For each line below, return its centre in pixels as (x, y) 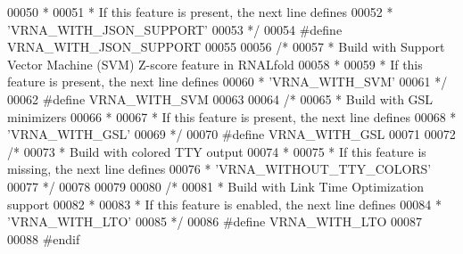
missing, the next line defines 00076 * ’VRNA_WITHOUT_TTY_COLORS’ (219, 169)
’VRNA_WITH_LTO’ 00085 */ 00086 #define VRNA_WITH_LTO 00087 (215, 221)
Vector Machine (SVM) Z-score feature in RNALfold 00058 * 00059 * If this (215, 64)
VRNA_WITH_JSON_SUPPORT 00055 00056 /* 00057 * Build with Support (226, 47)
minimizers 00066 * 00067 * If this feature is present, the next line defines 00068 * (232, 116)
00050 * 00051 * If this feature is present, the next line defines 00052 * (200, 12)
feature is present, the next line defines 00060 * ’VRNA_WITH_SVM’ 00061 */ (227, 82)
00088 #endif (44, 238)
